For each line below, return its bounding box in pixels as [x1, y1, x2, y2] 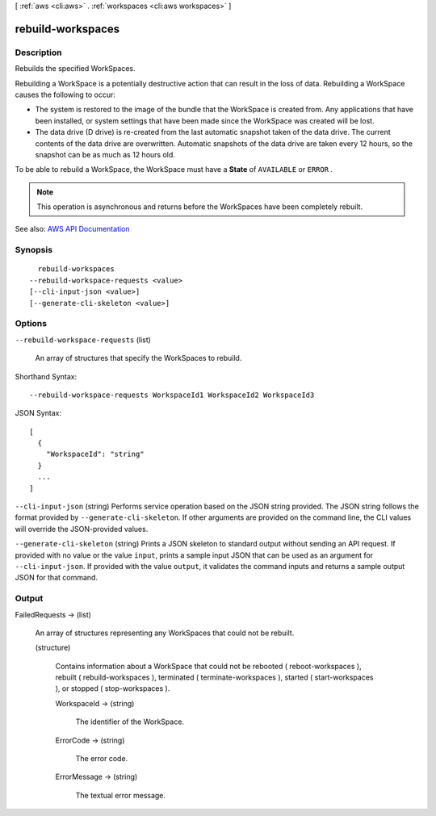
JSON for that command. [15, 573, 99, 583]
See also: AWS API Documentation [15, 224, 130, 234]
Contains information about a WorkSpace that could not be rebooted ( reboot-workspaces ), [55, 661, 363, 671]
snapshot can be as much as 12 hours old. [35, 149, 175, 159]
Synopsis [15, 245, 52, 256]
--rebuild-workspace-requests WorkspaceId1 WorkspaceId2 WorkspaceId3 [29, 390, 315, 400]
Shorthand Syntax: [15, 371, 77, 381]
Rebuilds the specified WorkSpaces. [15, 64, 136, 73]
